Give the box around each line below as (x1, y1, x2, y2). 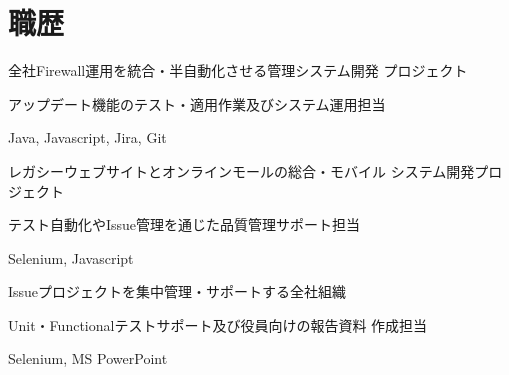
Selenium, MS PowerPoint (8, 348, 168, 369)
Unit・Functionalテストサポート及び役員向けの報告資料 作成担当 (8, 314, 428, 335)
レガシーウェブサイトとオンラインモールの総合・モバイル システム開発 (8, 160, 475, 181)
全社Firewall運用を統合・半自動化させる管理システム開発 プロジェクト (8, 60, 468, 81)
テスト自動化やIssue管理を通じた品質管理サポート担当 (8, 214, 361, 235)
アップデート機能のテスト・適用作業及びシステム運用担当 (8, 93, 386, 114)
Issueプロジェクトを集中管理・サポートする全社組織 (8, 281, 347, 302)
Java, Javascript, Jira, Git (8, 127, 167, 148)
